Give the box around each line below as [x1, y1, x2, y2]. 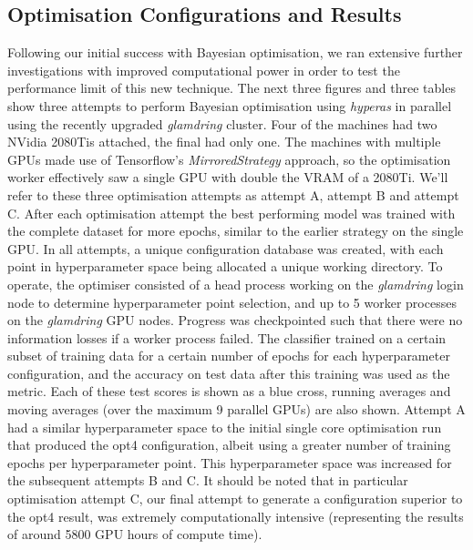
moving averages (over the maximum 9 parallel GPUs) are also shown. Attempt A [7, 400, 466, 419]
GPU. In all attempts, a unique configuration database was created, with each [7, 239, 444, 258]
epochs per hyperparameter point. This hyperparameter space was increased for [7, 453, 452, 472]
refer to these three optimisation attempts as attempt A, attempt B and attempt [7, 185, 459, 204]
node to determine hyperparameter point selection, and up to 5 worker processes [7, 292, 457, 311]
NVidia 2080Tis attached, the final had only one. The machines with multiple [7, 132, 441, 151]
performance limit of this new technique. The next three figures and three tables [7, 78, 456, 97]
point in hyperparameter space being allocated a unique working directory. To [7, 257, 443, 276]
